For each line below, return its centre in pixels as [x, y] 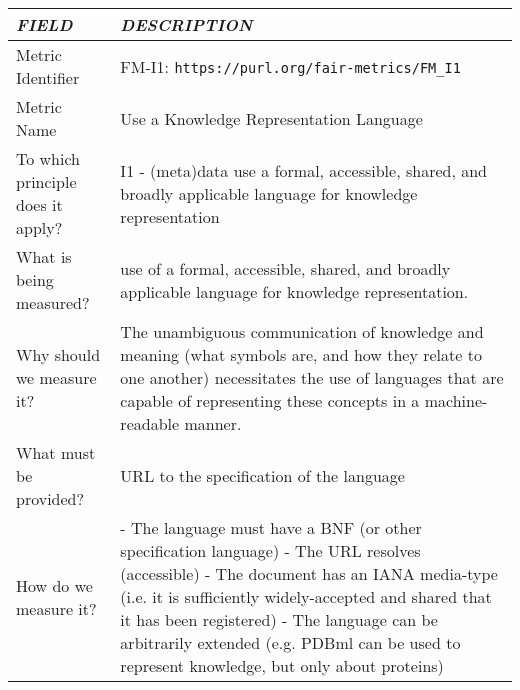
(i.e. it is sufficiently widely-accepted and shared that [306, 596]
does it [39, 204]
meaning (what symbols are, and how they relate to [301, 354]
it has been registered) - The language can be [279, 619]
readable [150, 423]
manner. [213, 423]
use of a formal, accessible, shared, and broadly [285, 268]
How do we [54, 585]
